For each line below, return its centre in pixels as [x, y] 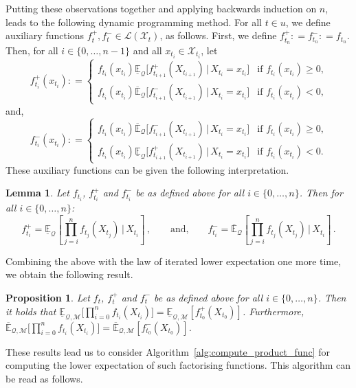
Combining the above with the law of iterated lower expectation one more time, [174, 261]
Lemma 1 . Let [37, 193]
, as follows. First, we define [218, 35]
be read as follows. [44, 378]
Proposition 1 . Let [48, 297]
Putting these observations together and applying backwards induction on [161, 8]
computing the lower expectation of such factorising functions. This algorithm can [178, 365]
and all [147, 50]
